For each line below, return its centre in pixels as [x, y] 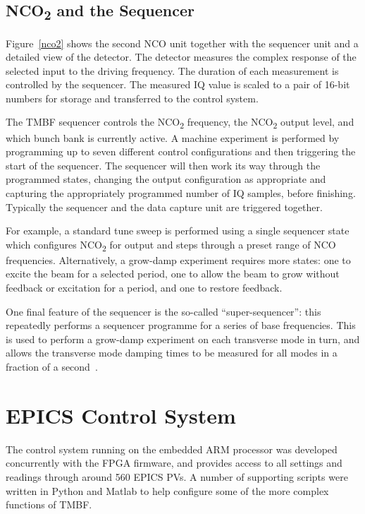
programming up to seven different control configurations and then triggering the [181, 151]
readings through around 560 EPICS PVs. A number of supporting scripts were [177, 476]
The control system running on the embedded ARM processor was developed [172, 449]
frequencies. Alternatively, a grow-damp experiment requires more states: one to [178, 259]
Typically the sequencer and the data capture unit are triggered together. [164, 207]
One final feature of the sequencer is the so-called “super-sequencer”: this [163, 311]
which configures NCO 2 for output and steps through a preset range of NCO [171, 245]
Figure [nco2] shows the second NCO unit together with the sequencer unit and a [182, 43]
